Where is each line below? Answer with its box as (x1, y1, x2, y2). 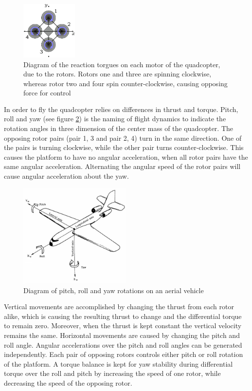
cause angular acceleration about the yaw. (4, 171, 129, 181)
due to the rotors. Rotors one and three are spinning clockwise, (23, 69, 212, 79)
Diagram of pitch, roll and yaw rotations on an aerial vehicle (23, 285, 204, 295)
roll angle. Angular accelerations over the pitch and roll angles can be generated (4, 339, 242, 350)
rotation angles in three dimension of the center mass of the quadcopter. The (4, 123, 234, 133)
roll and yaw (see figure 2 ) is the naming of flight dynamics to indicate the (4, 113, 226, 124)
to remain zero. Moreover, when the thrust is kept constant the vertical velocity (4, 320, 242, 331)
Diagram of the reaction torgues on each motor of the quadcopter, (23, 59, 220, 69)
